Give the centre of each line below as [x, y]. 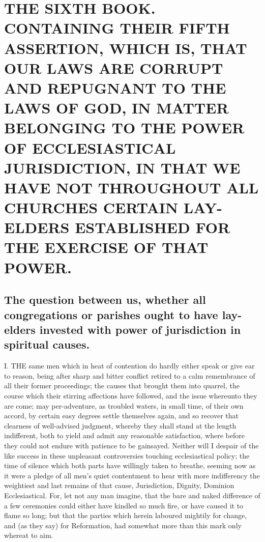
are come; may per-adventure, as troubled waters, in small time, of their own [124, 405]
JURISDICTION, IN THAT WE [122, 167]
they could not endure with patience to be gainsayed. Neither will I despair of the [131, 445]
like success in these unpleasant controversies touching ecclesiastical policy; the [127, 455]
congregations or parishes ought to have [111, 314]
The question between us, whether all [105, 299]
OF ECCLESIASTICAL [90, 147]
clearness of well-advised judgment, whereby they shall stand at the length [120, 425]
